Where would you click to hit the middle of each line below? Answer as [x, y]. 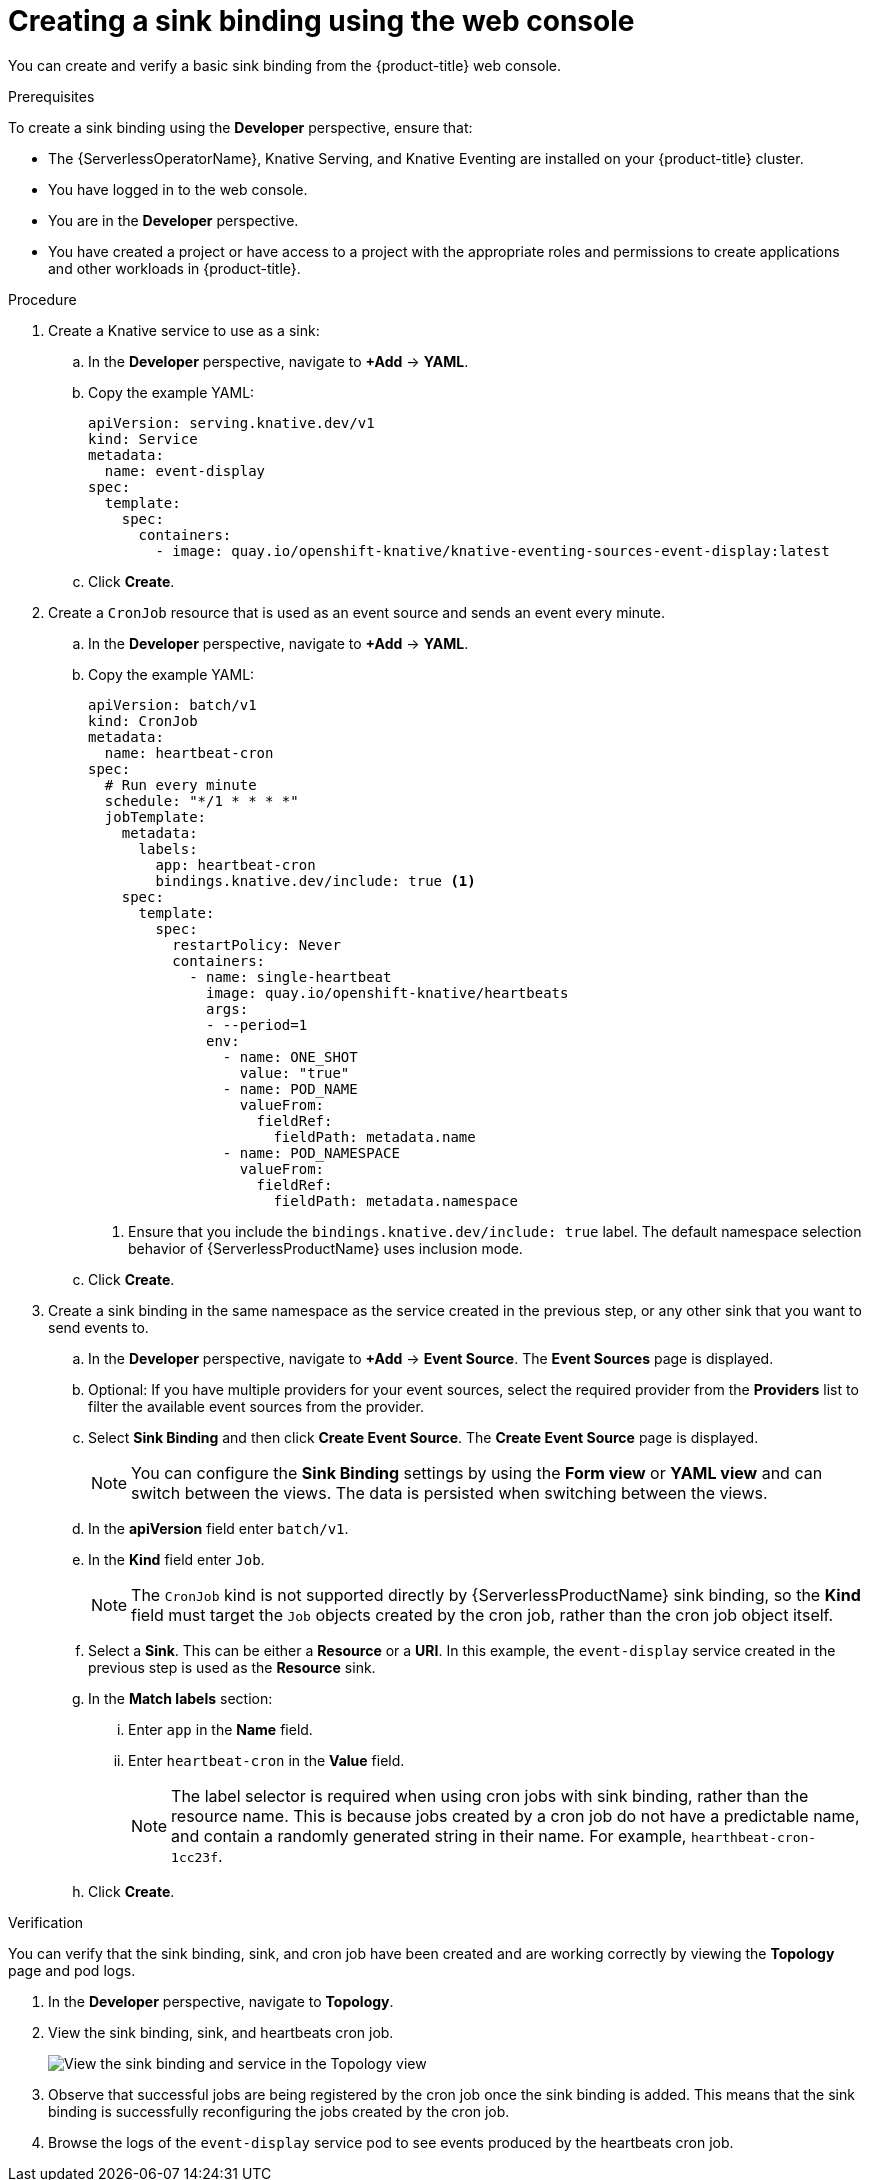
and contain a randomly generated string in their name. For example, [429, 1835]
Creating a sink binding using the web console [321, 21]
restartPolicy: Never [256, 944]
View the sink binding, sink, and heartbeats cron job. [221, 2032]
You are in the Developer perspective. [173, 220]
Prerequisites [51, 96]
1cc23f [195, 1857]
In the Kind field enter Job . [176, 1559]
